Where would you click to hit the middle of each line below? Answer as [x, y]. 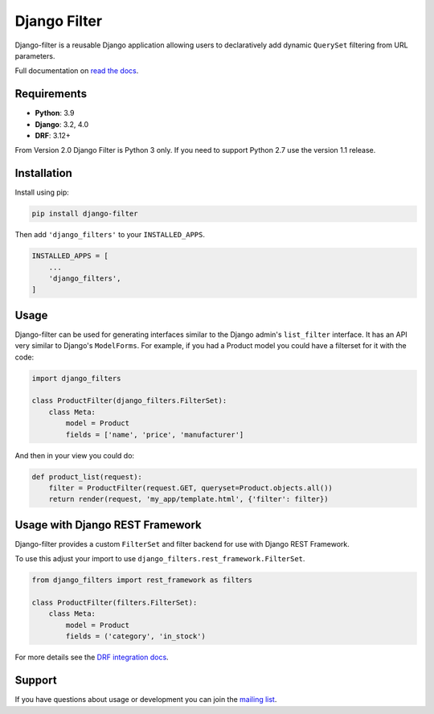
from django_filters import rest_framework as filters [142, 580]
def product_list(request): [87, 477]
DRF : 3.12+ [53, 136]
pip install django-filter [85, 214]
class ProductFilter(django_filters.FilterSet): [129, 401]
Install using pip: [42, 192]
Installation [43, 173]
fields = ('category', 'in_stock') [136, 636]
